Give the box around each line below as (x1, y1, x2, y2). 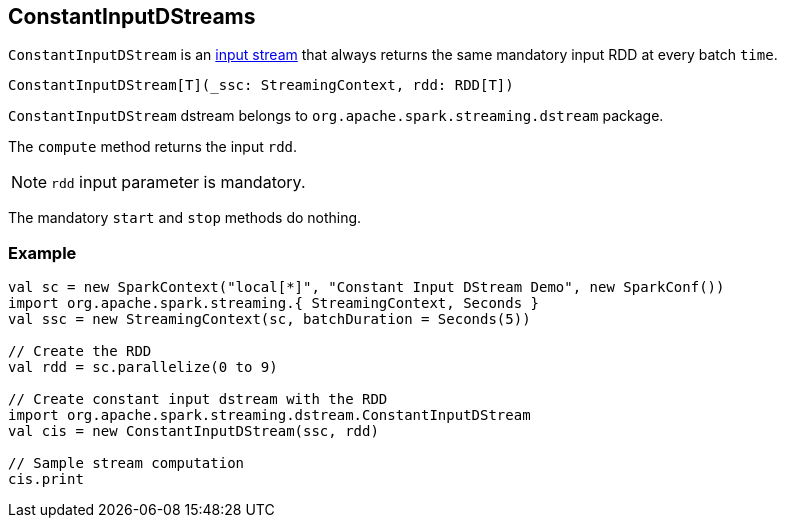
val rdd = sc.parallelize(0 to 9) (8, 359, 278, 376)
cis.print (8, 471, 84, 488)
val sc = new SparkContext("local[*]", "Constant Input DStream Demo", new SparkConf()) (8, 279, 725, 296)
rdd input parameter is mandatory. (51, 172, 306, 193)
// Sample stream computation (8, 455, 245, 472)
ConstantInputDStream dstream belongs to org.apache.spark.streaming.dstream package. (8, 107, 664, 125)
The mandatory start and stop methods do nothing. (8, 209, 362, 227)
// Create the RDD (8, 343, 152, 360)
